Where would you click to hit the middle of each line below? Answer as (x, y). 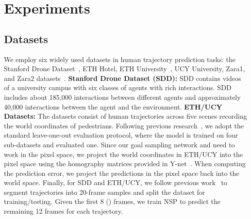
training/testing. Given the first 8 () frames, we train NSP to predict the (112, 201)
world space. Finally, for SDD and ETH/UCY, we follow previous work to (116, 182)
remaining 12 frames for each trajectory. (63, 211)
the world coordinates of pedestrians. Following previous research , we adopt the (124, 125)
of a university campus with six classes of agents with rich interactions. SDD (118, 87)
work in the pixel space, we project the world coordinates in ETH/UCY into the (124, 154)
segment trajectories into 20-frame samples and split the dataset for (105, 192)
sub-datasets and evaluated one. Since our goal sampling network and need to (119, 144)
